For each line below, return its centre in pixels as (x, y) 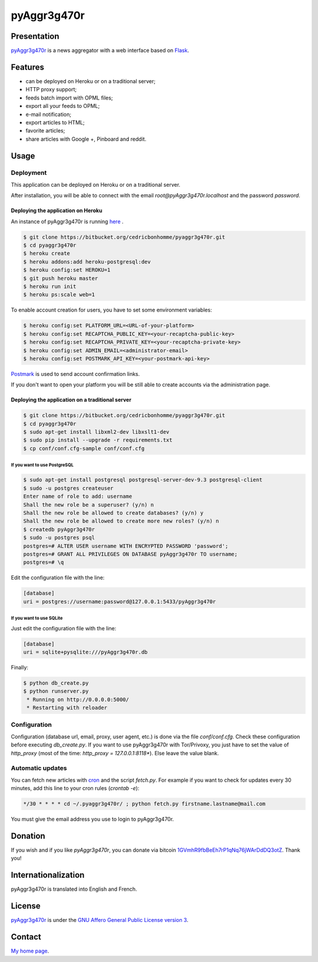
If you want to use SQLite (37, 619)
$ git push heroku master (61, 278)
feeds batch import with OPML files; (69, 98)
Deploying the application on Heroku (57, 211)
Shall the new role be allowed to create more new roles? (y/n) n (121, 521)
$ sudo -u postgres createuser (69, 488)
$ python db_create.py (56, 683)
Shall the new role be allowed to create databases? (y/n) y (113, 513)
